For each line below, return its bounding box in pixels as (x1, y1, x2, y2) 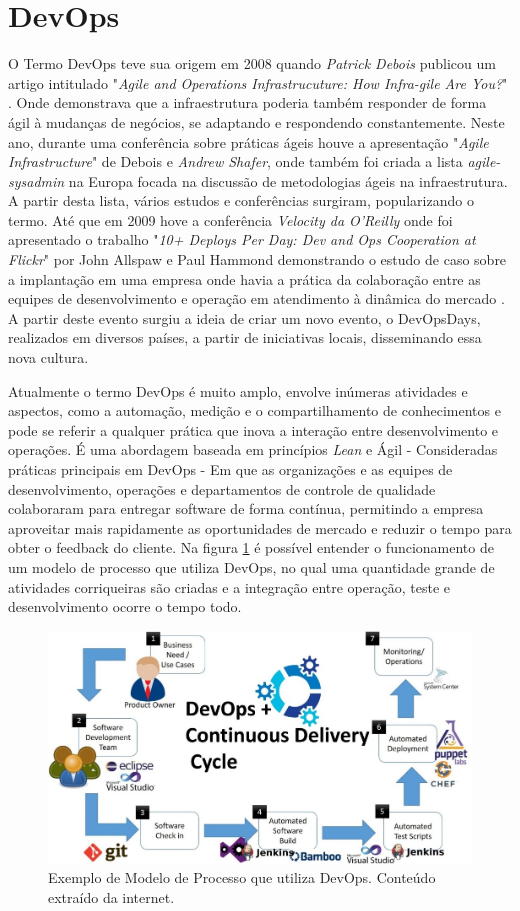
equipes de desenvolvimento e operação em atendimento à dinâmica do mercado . (8, 288, 505, 309)
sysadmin (8, 170, 65, 191)
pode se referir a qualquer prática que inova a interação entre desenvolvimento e (8, 419, 499, 440)
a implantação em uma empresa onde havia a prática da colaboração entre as (8, 268, 481, 289)
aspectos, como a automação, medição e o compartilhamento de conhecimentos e (8, 400, 501, 421)
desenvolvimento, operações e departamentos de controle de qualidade (8, 478, 436, 499)
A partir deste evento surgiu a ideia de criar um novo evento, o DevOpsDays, (8, 307, 481, 328)
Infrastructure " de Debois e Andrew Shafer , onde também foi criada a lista (8, 151, 463, 172)
